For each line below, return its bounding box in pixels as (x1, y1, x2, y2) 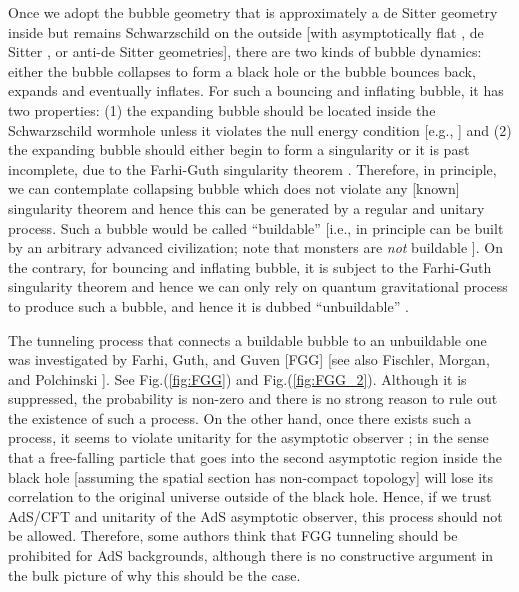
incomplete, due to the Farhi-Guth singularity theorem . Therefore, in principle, (8, 158, 497, 179)
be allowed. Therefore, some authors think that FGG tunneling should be (8, 525, 458, 546)
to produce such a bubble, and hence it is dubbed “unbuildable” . (8, 295, 409, 316)
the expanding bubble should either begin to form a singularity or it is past (8, 139, 470, 160)
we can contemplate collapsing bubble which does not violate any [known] (8, 178, 460, 199)
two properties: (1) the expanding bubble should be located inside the (8, 99, 436, 120)
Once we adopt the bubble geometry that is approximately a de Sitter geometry (8, 2, 498, 22)
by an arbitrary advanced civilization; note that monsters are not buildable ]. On (8, 237, 503, 258)
